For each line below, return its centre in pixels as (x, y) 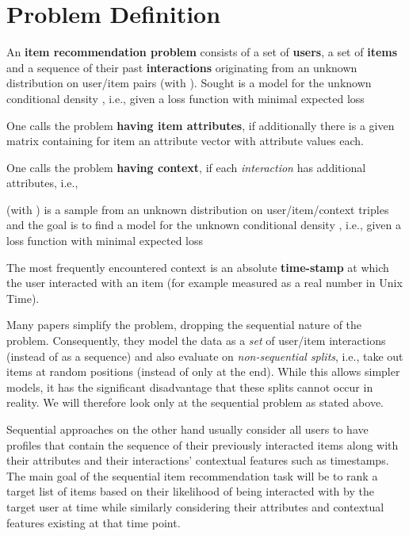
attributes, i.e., (42, 183)
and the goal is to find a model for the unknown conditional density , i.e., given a (204, 225)
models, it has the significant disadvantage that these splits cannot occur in (190, 387)
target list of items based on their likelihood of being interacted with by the (190, 491)
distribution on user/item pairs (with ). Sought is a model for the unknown (189, 83)
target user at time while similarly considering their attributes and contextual (195, 506)
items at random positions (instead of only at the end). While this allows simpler (203, 371)
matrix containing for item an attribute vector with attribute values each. (185, 141)
